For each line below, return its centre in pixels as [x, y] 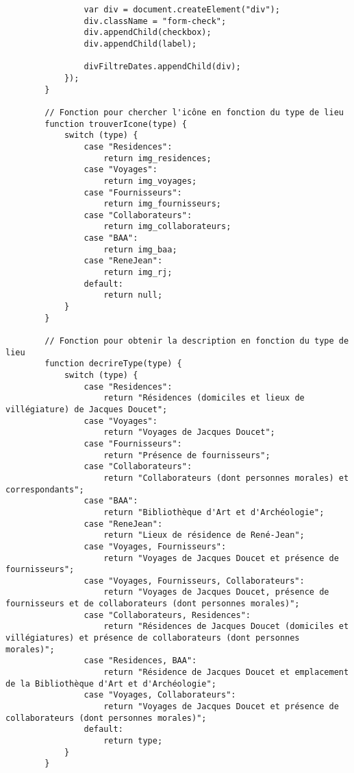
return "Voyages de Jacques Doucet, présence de [216, 592]
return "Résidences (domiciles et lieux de [204, 398]
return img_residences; [157, 158]
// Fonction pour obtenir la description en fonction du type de [197, 341]
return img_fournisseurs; [162, 204]
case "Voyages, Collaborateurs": [160, 695]
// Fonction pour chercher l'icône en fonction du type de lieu [194, 112]
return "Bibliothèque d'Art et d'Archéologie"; [214, 512]
